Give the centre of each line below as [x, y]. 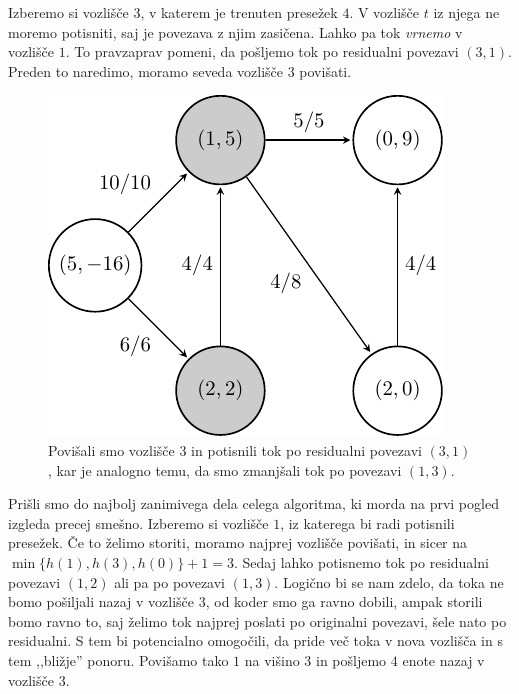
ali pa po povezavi [169, 581]
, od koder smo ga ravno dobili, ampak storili [344, 601]
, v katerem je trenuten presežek [239, 12]
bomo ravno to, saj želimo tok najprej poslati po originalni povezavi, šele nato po [257, 620]
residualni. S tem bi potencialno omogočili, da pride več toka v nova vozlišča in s [255, 640]
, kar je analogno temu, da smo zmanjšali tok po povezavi [225, 469]
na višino [272, 659]
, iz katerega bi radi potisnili [367, 522]
